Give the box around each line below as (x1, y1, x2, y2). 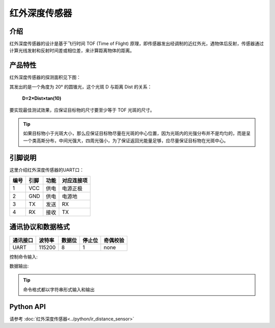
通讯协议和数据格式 (9, 223, 70, 231)
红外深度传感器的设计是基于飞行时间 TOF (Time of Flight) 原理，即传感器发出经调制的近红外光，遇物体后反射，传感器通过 (9, 41, 264, 47)
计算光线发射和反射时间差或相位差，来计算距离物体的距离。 (9, 47, 134, 53)
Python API (9, 302, 46, 311)
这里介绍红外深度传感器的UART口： (9, 167, 84, 173)
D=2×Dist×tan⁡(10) (22, 95, 62, 101)
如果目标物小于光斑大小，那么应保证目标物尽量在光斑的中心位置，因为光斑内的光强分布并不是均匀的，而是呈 (23, 130, 251, 136)
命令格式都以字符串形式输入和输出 (23, 286, 95, 292)
